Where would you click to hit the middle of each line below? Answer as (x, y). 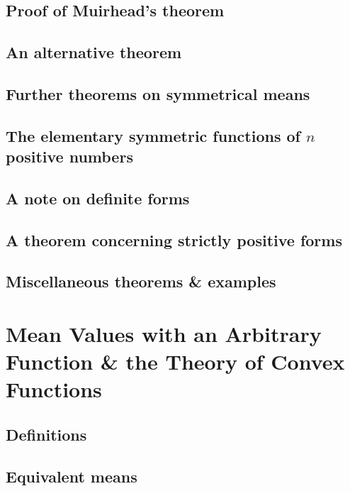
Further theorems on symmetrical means (158, 93)
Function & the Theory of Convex (175, 362)
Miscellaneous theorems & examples (141, 281)
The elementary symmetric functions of (153, 135)
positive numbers (69, 156)
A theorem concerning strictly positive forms (174, 239)
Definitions (46, 434)
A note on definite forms (98, 198)
